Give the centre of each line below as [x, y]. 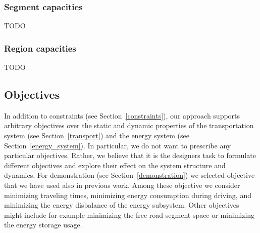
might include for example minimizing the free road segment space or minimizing [129, 215]
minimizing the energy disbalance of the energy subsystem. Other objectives [122, 205]
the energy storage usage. [43, 225]
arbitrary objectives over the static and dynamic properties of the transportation [129, 125]
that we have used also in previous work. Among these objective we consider [122, 185]
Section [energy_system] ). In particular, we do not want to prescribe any [118, 145]
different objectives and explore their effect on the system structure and [115, 165]
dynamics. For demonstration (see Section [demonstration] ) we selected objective [129, 175]
